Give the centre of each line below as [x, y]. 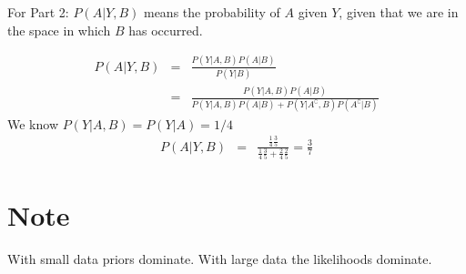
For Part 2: [38, 12]
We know [33, 123]
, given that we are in [399, 12]
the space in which [59, 30]
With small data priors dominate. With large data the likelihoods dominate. [220, 259]
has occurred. [166, 30]
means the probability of [212, 12]
